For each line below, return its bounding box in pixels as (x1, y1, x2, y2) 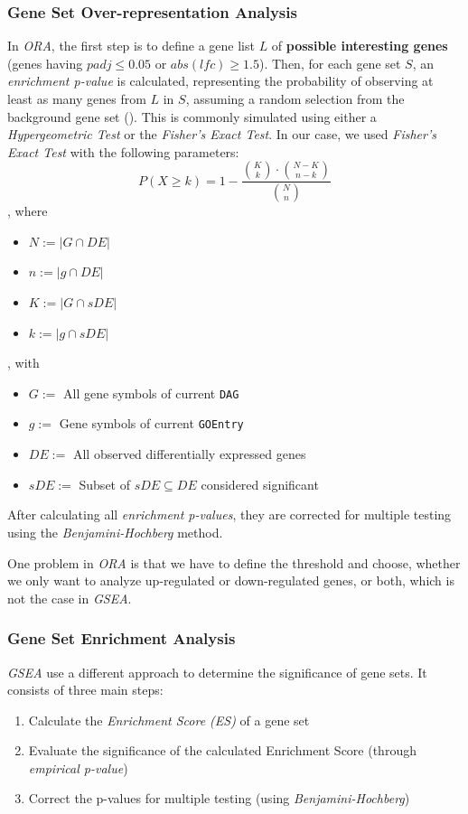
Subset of (79, 474, 130, 493)
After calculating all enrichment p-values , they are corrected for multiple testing (7, 505, 452, 524)
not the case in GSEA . (7, 588, 132, 607)
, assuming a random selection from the (185, 89, 405, 108)
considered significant (201, 474, 319, 493)
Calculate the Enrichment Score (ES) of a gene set (28, 710, 310, 729)
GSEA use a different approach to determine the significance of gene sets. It (7, 662, 427, 681)
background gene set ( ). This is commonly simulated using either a (7, 107, 377, 126)
